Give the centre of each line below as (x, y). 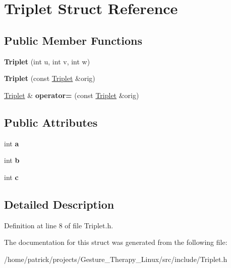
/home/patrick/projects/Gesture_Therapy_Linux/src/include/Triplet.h (116, 259)
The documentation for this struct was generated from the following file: (116, 242)
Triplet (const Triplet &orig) (50, 78)
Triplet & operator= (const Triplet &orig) (72, 95)
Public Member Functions (73, 40)
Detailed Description (59, 204)
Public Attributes (51, 122)
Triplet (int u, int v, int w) (47, 61)
